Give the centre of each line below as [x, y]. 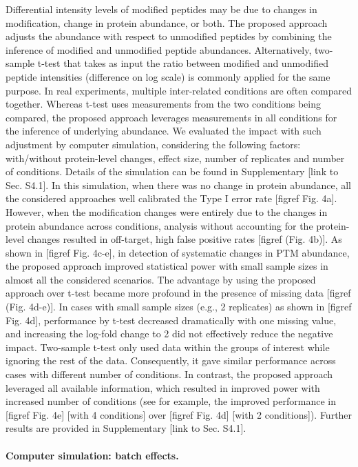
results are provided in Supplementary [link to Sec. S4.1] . [126, 428]
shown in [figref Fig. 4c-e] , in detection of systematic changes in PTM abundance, [178, 252]
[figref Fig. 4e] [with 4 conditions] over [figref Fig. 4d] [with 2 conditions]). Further [179, 414]
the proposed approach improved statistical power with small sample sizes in [167, 266]
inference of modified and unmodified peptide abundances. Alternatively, [159, 49]
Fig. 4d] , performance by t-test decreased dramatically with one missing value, [171, 320]
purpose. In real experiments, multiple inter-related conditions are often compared [179, 90]
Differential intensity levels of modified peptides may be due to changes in [161, 9]
